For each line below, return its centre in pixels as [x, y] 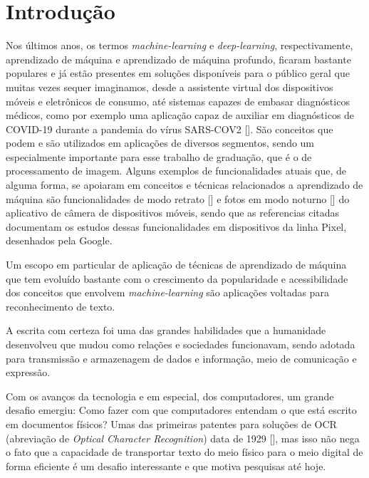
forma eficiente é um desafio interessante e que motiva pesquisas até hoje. [166, 466]
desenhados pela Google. [59, 240]
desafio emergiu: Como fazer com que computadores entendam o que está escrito [181, 410]
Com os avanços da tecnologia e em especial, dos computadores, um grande [170, 396]
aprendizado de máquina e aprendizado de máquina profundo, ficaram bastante [178, 59]
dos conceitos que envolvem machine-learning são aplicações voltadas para [167, 292]
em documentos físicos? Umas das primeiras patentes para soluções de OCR [171, 424]
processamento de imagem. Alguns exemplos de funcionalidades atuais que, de [176, 171]
